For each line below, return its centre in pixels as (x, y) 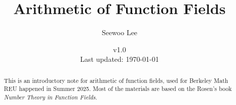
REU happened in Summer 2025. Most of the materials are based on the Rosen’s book (118, 89)
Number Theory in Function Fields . (50, 97)
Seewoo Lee (120, 32)
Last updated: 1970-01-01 (120, 59)
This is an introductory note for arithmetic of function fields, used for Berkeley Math (116, 80)
